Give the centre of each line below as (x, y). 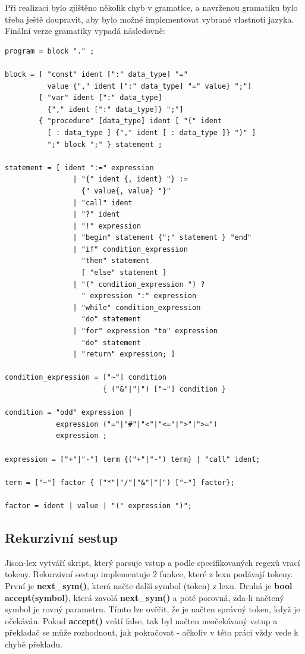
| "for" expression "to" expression (145, 331)
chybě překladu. (34, 644)
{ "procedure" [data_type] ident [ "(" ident (131, 121)
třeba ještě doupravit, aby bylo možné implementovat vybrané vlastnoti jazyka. (150, 19)
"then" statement (115, 261)
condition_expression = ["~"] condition (86, 378)
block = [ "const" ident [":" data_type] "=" (96, 74)
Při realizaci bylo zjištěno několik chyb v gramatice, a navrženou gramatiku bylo (151, 7)
